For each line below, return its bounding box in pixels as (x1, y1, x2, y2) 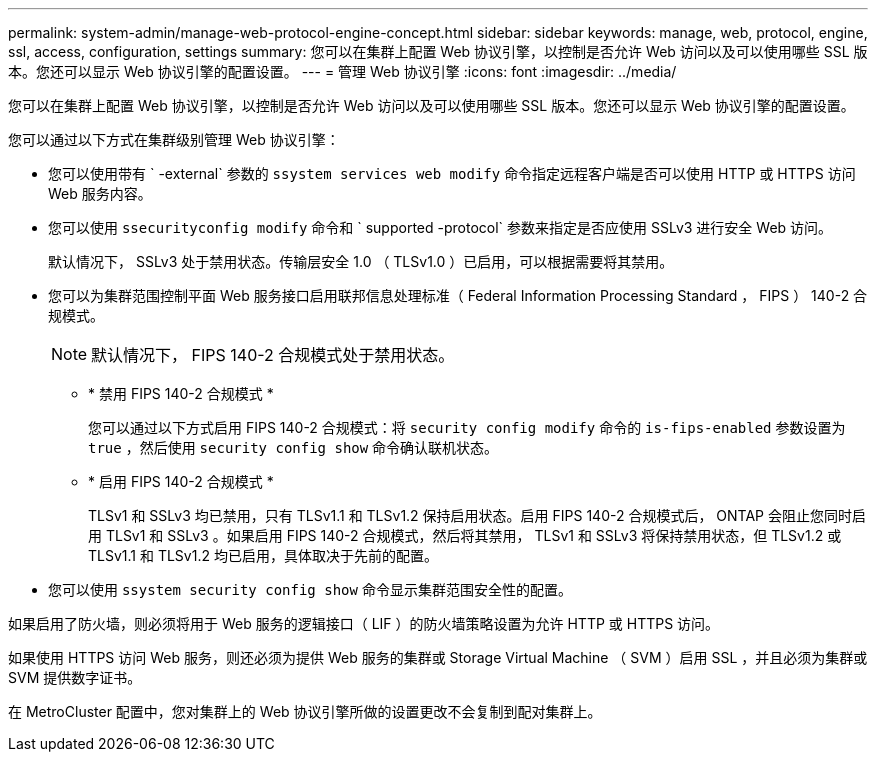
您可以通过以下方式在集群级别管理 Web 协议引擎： (8, 131, 340, 148)
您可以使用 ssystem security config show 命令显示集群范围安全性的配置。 (48, 581, 572, 598)
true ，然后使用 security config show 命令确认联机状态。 (88, 439, 499, 456)
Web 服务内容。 (48, 185, 152, 202)
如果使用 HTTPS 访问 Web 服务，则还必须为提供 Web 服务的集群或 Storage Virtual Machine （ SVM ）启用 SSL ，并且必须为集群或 (8, 649, 868, 666)
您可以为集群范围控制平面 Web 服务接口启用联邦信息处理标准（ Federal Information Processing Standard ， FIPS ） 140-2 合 (48, 287, 868, 304)
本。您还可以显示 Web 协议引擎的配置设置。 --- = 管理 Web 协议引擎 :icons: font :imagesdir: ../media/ (8, 63, 677, 80)
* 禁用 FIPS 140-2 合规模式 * (88, 385, 274, 402)
